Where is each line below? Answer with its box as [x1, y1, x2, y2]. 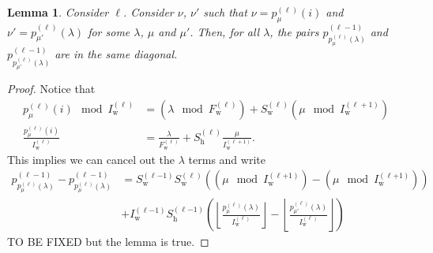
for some [88, 23, 130, 39]
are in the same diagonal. [55, 46, 178, 62]
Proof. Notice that [7, 80, 96, 97]
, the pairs [269, 23, 319, 39]
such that [203, 4, 247, 20]
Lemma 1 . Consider [7, 4, 109, 20]
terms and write [188, 151, 265, 167]
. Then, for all [190, 23, 260, 39]
